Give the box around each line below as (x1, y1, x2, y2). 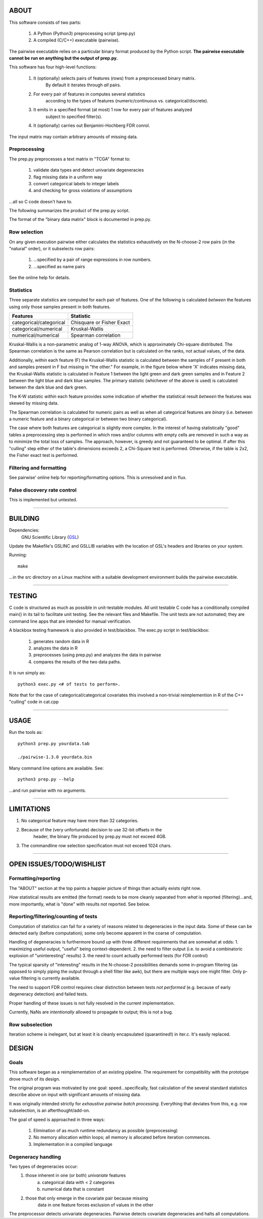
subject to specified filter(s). (45, 114, 102, 119)
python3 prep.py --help (18, 777, 75, 782)
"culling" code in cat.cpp (9, 699, 59, 705)
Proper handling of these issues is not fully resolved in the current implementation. (9, 1000, 175, 1006)
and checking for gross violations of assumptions (33, 188, 132, 194)
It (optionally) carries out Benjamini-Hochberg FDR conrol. (33, 122, 150, 129)
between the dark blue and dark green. (9, 384, 88, 390)
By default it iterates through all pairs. (45, 82, 121, 88)
